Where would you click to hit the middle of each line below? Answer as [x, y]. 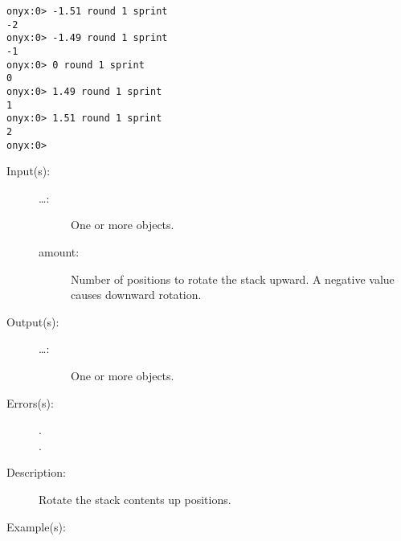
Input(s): [29, 171]
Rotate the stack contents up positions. [135, 499]
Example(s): [36, 526]
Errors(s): [30, 402]
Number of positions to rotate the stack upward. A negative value [233, 279]
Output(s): [33, 321]
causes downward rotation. [136, 295]
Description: [36, 472]
